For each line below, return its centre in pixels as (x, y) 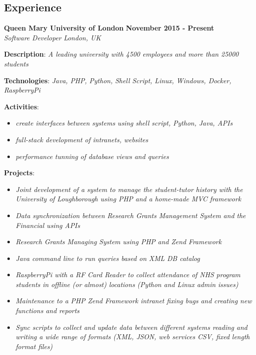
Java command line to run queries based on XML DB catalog (108, 258)
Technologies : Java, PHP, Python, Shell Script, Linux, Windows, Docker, (118, 80)
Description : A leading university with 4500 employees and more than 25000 (121, 54)
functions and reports (48, 310)
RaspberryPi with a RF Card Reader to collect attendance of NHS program (128, 274)
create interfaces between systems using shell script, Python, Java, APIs (124, 123)
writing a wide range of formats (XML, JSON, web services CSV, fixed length (133, 337)
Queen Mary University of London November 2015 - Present (109, 28)
